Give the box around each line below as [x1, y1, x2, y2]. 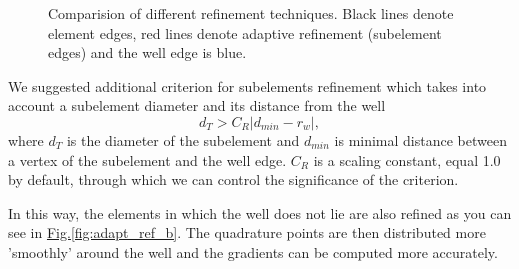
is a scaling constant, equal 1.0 [313, 149, 501, 170]
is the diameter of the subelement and [66, 129, 300, 150]
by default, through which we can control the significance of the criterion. [8, 169, 459, 190]
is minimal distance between [334, 129, 507, 150]
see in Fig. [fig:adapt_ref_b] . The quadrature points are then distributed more [8, 222, 486, 243]
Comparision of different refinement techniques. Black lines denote [48, 3, 454, 23]
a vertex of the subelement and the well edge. [8, 149, 287, 170]
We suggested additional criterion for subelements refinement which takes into [8, 75, 487, 96]
